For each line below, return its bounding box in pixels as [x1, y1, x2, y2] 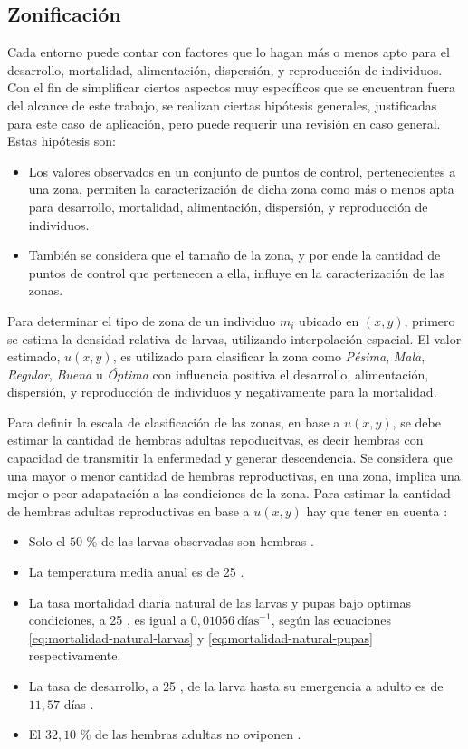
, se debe [392, 412, 441, 431]
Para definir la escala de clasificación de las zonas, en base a [7, 412, 340, 431]
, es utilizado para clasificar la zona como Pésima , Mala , [112, 347, 425, 366]
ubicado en [299, 311, 359, 330]
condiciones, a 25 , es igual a [28, 610, 187, 629]
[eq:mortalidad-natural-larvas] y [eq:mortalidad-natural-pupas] [28, 628, 373, 647]
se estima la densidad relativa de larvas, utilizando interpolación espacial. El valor [7, 329, 462, 348]
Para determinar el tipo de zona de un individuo [7, 311, 276, 330]
